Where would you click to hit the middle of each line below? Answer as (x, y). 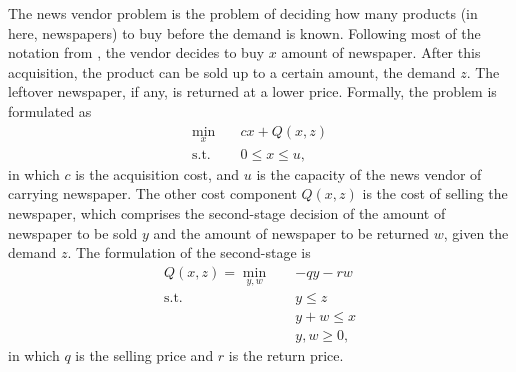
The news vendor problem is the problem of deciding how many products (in (243, 13)
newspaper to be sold (73, 232)
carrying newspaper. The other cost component (152, 193)
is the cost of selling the (435, 193)
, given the (476, 232)
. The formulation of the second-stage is (189, 252)
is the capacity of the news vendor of (369, 173)
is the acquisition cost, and (157, 173)
